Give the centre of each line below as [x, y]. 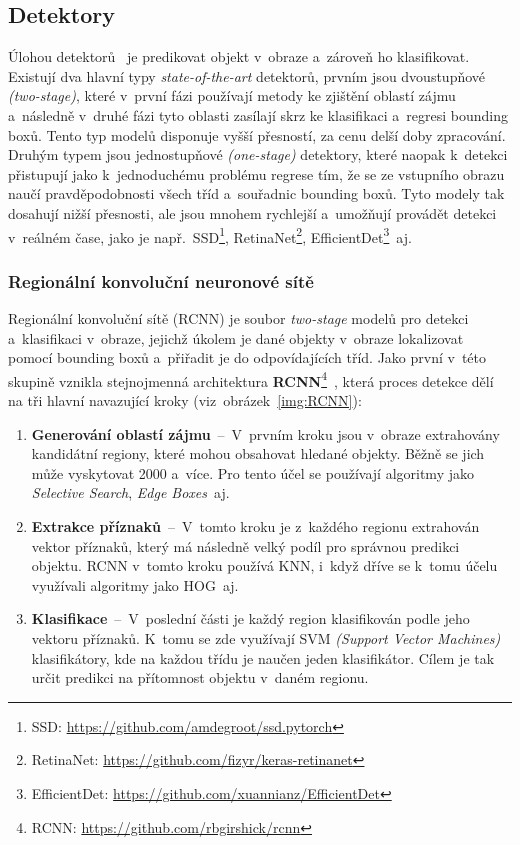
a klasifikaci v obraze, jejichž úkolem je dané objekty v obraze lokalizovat [236, 337]
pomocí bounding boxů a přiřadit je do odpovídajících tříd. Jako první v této [247, 357]
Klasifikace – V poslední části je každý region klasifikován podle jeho [250, 618]
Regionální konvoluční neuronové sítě [161, 280]
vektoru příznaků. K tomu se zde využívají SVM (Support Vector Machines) [266, 637]
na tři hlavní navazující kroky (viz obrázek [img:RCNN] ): [185, 400]
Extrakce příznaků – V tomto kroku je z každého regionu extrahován [255, 526]
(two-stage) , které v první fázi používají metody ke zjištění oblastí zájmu [232, 95]
